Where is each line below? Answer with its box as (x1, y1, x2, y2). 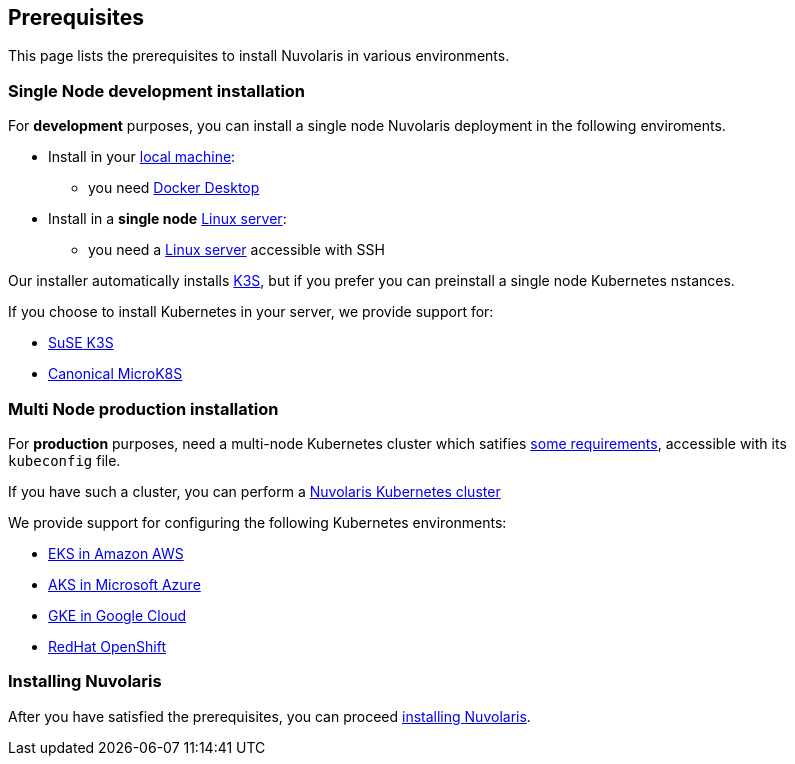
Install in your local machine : (48, 148, 236, 166)
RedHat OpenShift (48, 637, 166, 655)
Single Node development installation (8, 80, 306, 101)
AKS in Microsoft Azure (48, 575, 201, 593)
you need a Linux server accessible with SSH (88, 241, 385, 259)
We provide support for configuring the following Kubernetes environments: (8, 513, 507, 531)
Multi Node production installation (8, 398, 279, 419)
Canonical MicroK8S (48, 365, 183, 383)
